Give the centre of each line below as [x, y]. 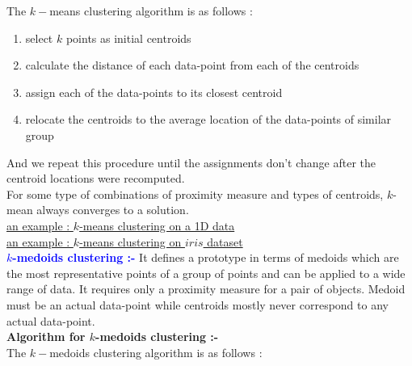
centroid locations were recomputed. [96, 178]
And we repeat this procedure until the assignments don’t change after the [191, 162]
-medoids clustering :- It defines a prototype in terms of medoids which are [206, 257]
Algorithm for [46, 337]
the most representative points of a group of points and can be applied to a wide [206, 273]
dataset [225, 241]
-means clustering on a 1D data [157, 225]
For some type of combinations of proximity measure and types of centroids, [195, 194]
